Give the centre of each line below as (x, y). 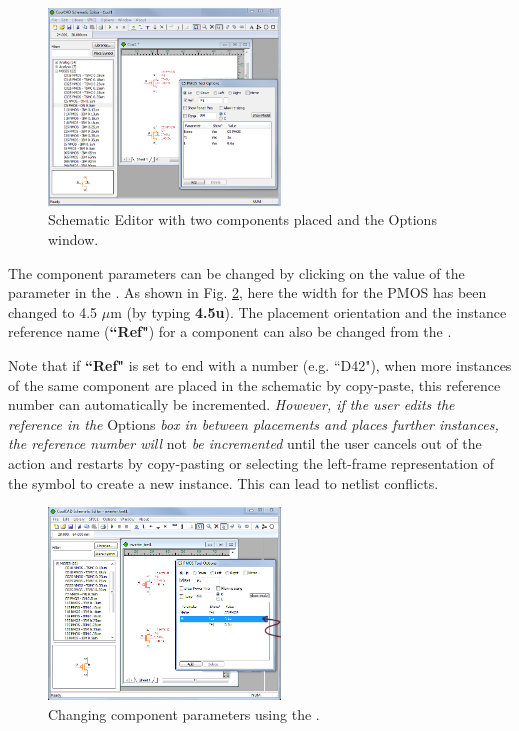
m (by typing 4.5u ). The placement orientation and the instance (308, 311)
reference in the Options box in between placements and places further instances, (253, 423)
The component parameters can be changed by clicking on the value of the (236, 272)
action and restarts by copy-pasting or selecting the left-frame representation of (251, 462)
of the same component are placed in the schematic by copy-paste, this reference (254, 384)
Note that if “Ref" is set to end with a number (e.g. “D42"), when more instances (260, 365)
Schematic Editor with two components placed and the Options (242, 219)
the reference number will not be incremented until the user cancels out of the (245, 443)
